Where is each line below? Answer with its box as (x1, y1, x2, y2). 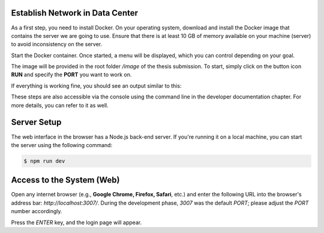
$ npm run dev (23, 157, 65, 165)
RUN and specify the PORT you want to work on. (11, 71, 132, 78)
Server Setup (11, 117, 62, 127)
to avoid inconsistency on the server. (11, 41, 103, 48)
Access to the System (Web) (11, 175, 120, 186)
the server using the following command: (11, 141, 113, 148)
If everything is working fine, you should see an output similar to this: (11, 82, 182, 89)
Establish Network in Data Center (11, 8, 138, 18)
